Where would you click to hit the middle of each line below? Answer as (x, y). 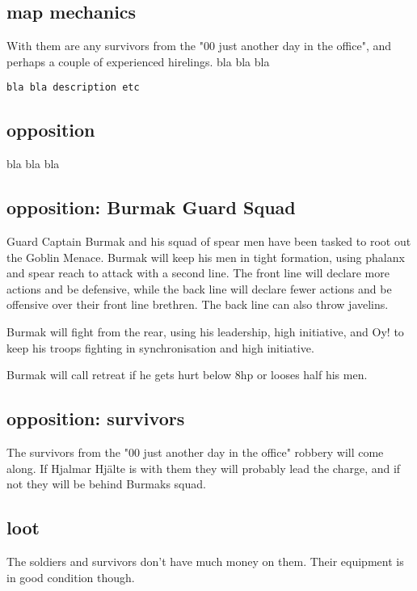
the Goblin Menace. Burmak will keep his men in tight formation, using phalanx (206, 257)
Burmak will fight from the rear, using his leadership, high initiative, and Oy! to (205, 332)
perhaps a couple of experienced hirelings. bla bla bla (138, 61)
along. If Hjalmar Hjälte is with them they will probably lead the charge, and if (204, 468)
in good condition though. (71, 577)
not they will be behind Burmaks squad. (106, 484)
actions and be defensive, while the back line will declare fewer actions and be (199, 288)
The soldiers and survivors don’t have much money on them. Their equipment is (205, 561)
